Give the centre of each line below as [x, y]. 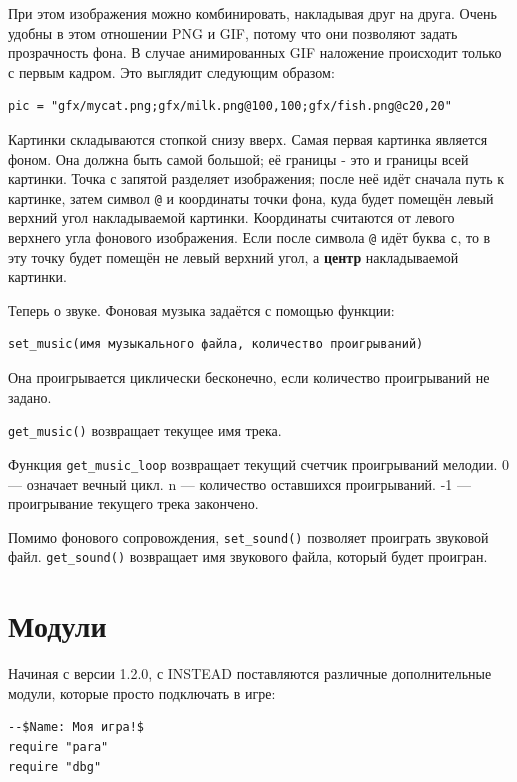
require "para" [58, 746]
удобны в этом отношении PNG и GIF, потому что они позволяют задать [233, 32]
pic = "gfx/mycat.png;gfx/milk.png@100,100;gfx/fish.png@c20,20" [230, 106]
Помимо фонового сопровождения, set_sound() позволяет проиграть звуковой [248, 536]
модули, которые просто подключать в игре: [142, 692]
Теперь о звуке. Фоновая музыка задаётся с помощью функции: [201, 309]
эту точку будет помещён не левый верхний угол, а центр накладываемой [233, 256]
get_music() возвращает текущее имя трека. [145, 430]
